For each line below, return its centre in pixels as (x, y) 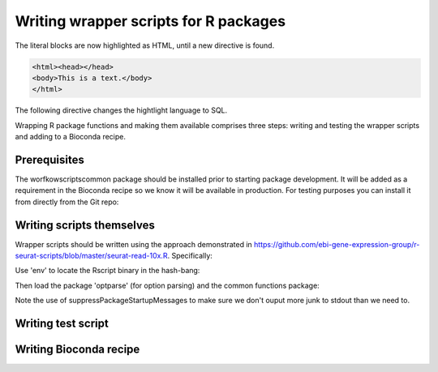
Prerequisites (49, 159)
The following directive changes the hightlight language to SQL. (121, 110)
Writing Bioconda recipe (77, 350)
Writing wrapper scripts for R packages (150, 21)
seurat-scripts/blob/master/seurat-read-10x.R (91, 256)
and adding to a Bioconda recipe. (70, 137)
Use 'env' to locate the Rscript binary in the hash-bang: (107, 271)
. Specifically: (190, 256)
